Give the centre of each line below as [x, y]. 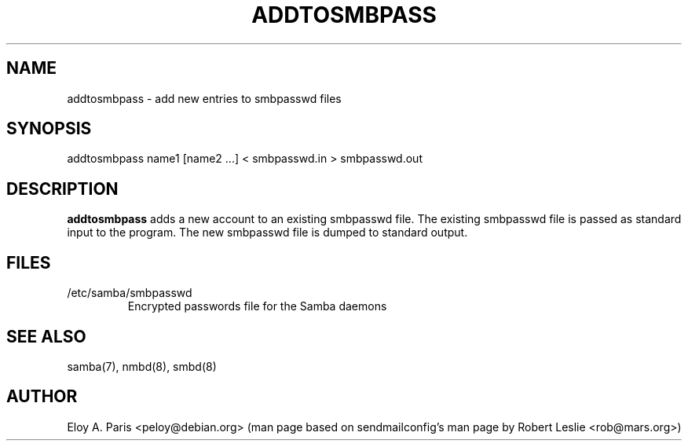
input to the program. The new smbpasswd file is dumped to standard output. [267, 233]
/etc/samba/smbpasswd [130, 293]
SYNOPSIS [49, 129]
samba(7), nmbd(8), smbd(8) [142, 366]
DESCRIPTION [62, 189]
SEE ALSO [46, 336]
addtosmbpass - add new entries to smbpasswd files [204, 98]
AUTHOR [42, 397]
